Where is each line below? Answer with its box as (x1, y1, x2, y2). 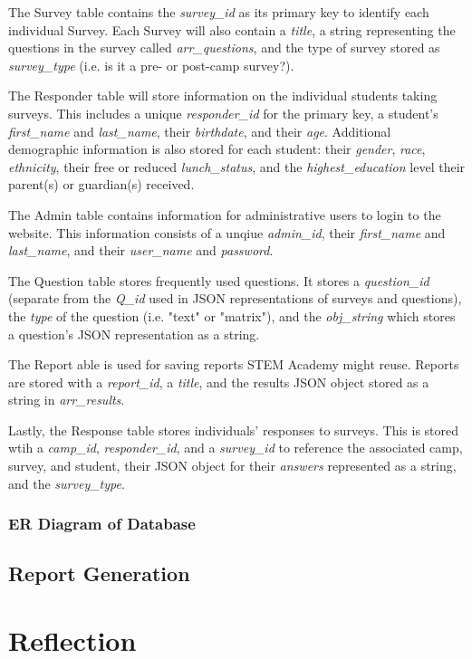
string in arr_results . (8, 390, 125, 409)
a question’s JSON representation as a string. (8, 324, 260, 343)
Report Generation (8, 559, 190, 587)
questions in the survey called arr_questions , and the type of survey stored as (8, 38, 440, 57)
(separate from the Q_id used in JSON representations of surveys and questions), (8, 289, 462, 308)
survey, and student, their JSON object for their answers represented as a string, (8, 456, 457, 475)
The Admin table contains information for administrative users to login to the (8, 205, 441, 224)
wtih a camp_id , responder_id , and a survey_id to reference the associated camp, (8, 438, 463, 457)
